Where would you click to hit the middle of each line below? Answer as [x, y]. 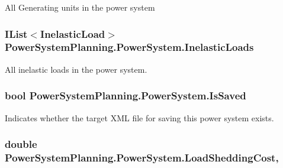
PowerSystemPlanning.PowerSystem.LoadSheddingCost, [142, 157]
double [21, 144]
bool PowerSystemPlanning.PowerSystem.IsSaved [126, 96]
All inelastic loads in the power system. [76, 69]
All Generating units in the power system [80, 7]
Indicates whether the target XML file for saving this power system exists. [139, 117]
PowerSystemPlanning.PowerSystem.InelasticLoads [129, 47]
